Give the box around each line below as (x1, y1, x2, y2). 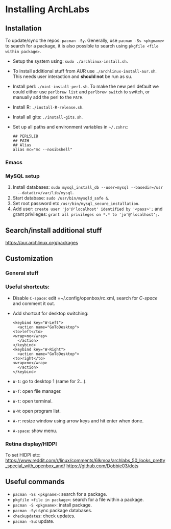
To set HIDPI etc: (5, 451, 41, 458)
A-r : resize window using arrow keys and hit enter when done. (12, 417, 144, 424)
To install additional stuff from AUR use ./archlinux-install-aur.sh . (12, 68, 157, 74)
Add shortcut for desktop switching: (12, 310, 89, 316)
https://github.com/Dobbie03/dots (66, 463, 139, 469)
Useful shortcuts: (5, 283, 50, 290)
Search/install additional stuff (5, 226, 102, 235)
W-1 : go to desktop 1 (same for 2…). (12, 378, 87, 384)
